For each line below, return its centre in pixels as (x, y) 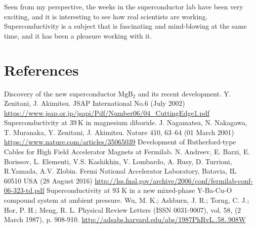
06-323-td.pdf (24, 190)
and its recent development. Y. (185, 93)
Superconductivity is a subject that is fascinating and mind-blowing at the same (126, 26)
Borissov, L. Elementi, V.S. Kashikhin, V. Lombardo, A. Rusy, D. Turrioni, (118, 161)
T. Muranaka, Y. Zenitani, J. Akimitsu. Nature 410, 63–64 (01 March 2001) (119, 132)
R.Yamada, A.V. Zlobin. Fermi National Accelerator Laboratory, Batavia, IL (120, 171)
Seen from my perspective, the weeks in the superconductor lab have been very (124, 6)
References (42, 69)
